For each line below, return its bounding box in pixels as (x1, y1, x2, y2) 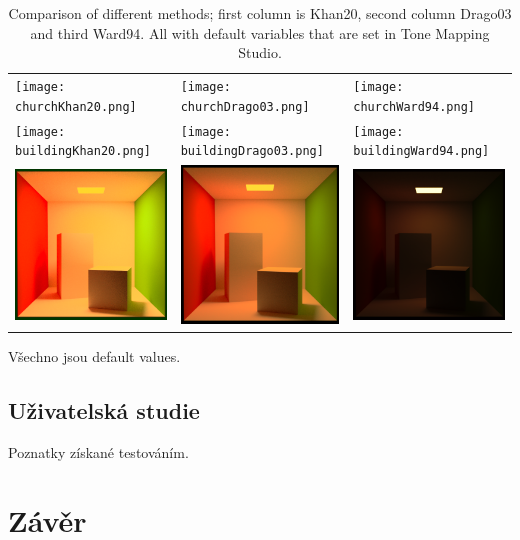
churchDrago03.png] (180, 99, 310, 114)
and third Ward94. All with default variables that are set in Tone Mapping (30, 22, 490, 43)
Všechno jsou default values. (8, 345, 181, 366)
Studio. (238, 42, 282, 63)
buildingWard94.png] (353, 144, 490, 159)
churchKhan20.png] (15, 99, 137, 114)
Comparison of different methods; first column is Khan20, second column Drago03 (8, 3, 512, 23)
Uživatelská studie (8, 394, 200, 425)
